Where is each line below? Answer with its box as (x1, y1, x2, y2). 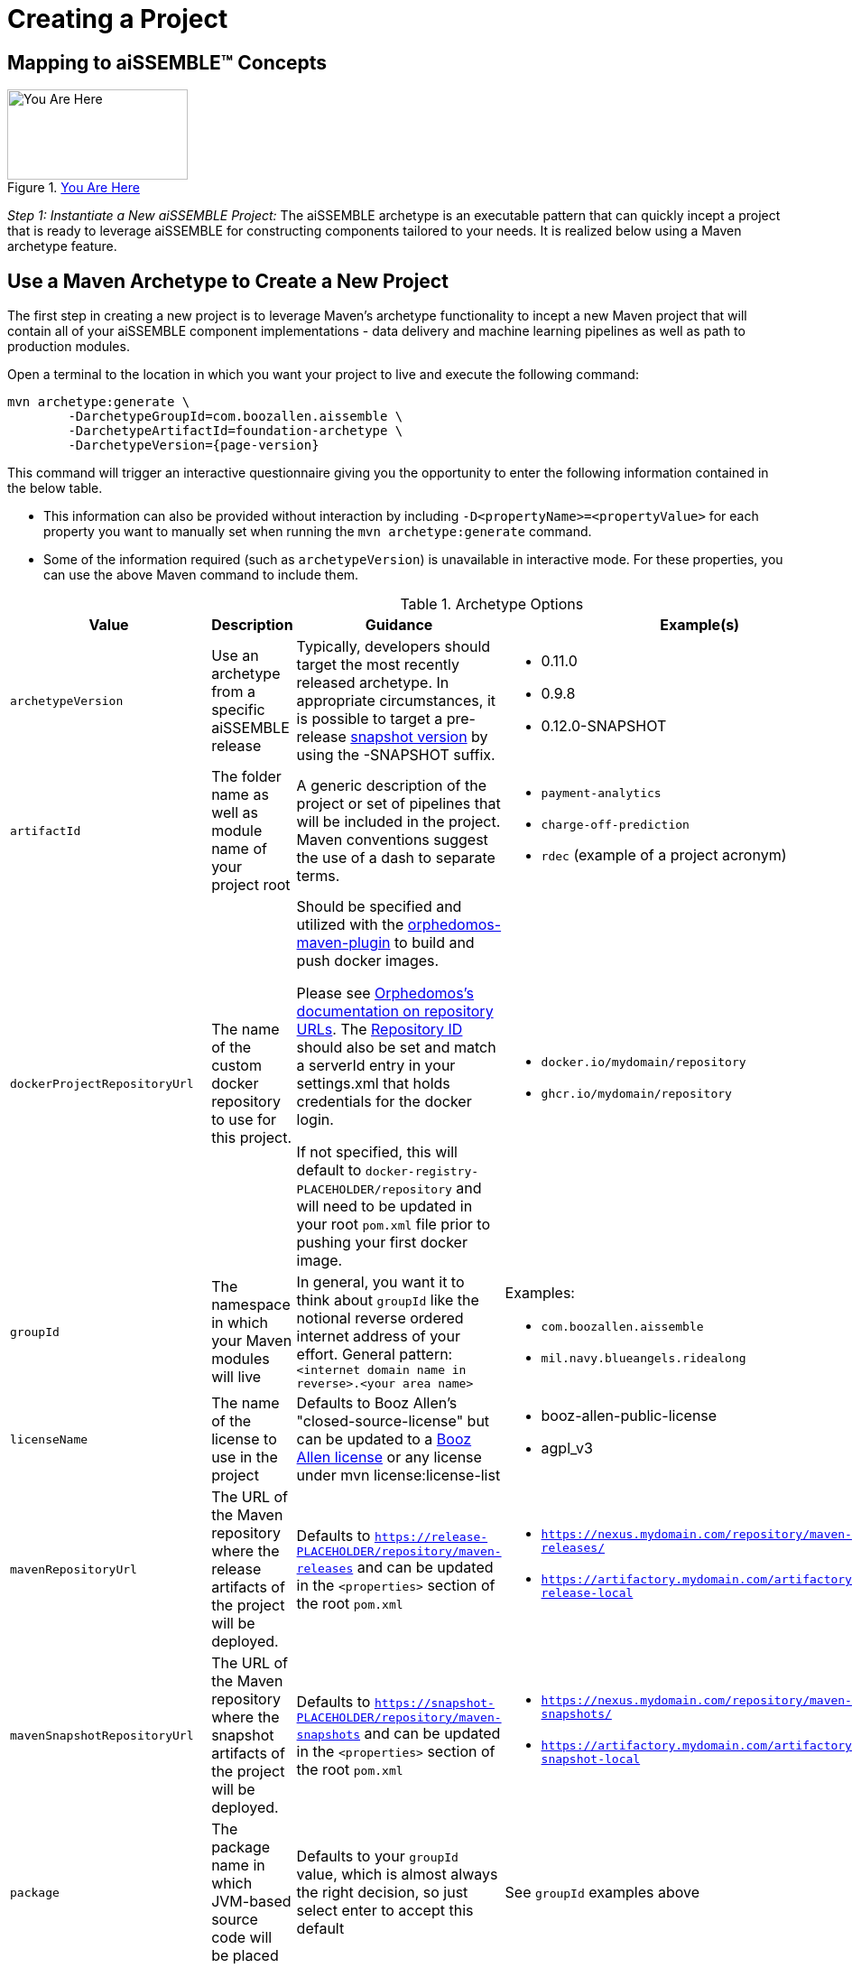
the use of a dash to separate (296, 849, 495, 868)
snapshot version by (350, 728, 488, 747)
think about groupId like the (296, 1291, 479, 1310)
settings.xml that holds (296, 1074, 450, 1093)
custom (211, 1056, 262, 1075)
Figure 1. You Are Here (7, 180, 140, 196)
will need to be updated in (296, 1197, 473, 1216)
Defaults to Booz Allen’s (296, 1394, 458, 1413)
